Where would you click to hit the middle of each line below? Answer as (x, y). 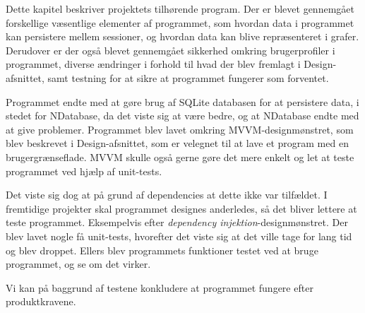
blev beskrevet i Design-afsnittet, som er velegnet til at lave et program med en (177, 143)
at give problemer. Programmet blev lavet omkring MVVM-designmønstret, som (180, 129)
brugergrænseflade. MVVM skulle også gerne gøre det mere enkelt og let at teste (180, 156)
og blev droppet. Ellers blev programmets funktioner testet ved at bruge (162, 250)
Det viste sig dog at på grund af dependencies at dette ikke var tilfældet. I (167, 195)
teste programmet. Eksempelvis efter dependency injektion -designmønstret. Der (177, 222)
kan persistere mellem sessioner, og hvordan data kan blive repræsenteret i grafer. (182, 36)
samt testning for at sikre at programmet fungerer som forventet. (188, 77)
